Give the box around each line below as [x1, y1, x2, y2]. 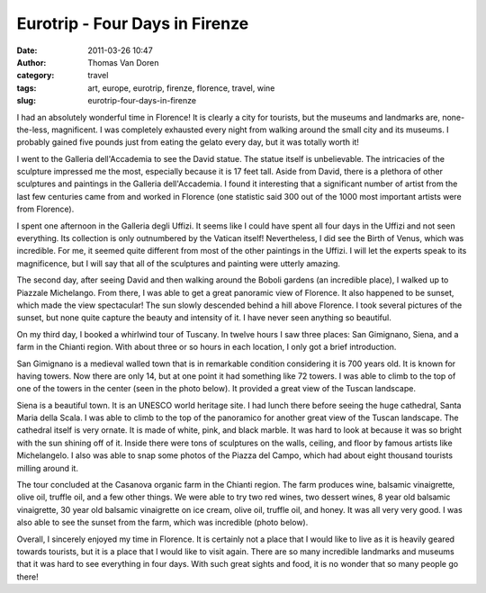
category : [16, 70, 55, 81]
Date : [16, 45, 38, 56]
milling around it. [16, 463, 78, 473]
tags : [16, 82, 37, 94]
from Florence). [16, 203, 75, 215]
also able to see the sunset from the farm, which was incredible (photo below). [16, 517, 309, 528]
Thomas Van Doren [87, 57, 159, 67]
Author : [16, 57, 47, 67]
